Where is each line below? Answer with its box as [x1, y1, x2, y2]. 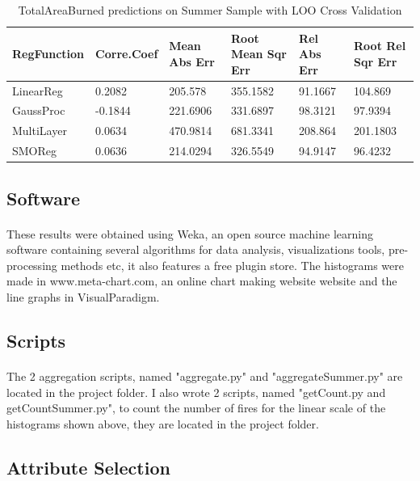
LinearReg [12, 82, 63, 99]
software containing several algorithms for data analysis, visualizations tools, [6, 241, 385, 258]
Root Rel [354, 37, 406, 54]
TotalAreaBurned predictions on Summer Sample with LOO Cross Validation [18, 2, 402, 18]
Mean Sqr [230, 45, 287, 62]
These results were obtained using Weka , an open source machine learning [6, 225, 373, 242]
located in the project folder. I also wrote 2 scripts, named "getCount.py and [6, 383, 386, 400]
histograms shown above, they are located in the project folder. [6, 415, 319, 432]
